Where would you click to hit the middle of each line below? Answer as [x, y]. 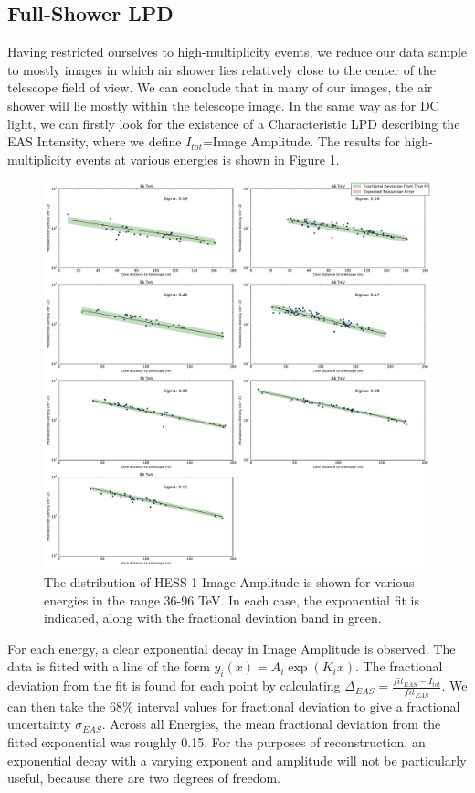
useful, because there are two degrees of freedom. [144, 778]
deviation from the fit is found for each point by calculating [174, 686]
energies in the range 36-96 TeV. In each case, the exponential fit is [232, 600]
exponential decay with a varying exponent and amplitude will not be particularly [237, 760]
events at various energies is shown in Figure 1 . [208, 159]
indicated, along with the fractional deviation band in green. [213, 618]
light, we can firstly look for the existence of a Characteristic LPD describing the [234, 123]
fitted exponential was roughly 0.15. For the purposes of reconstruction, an [216, 742]
